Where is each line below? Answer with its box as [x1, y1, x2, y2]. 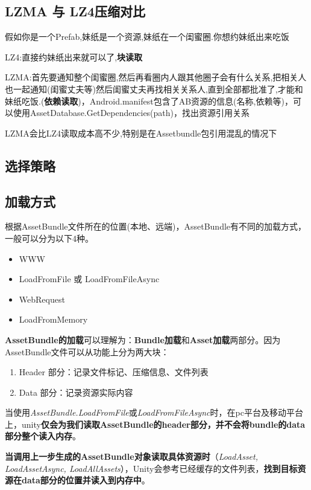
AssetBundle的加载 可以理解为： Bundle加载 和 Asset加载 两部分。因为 [5, 333, 281, 346]
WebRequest [19, 292, 65, 305]
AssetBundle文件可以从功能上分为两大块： [5, 345, 169, 358]
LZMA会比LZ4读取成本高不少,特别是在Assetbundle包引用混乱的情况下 [5, 126, 277, 139]
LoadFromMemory [19, 313, 88, 326]
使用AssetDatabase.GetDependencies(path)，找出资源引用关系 [13, 106, 250, 119]
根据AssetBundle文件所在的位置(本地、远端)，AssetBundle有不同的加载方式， [5, 220, 307, 233]
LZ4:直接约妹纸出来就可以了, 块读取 [5, 50, 143, 63]
